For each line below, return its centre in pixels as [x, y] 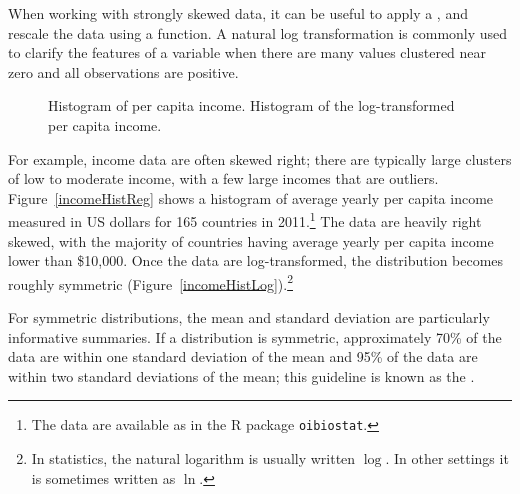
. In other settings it [447, 458]
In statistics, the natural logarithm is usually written [193, 458]
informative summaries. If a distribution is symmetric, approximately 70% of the [255, 336]
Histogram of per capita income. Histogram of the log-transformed [251, 105]
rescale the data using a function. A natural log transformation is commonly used [258, 32]
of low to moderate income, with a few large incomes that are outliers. [223, 178]
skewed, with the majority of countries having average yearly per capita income [251, 240]
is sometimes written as [103, 477]
